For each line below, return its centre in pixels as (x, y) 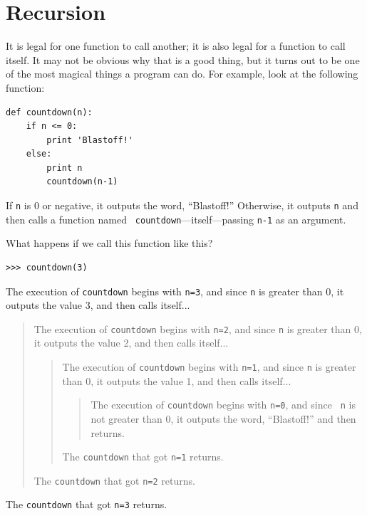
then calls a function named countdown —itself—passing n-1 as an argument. (176, 219)
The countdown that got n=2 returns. (114, 480)
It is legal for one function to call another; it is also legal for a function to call (176, 46)
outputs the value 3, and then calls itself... (98, 305)
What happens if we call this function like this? (109, 243)
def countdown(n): (49, 112)
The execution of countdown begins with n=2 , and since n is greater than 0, (198, 328)
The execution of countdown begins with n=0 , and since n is (223, 405)
